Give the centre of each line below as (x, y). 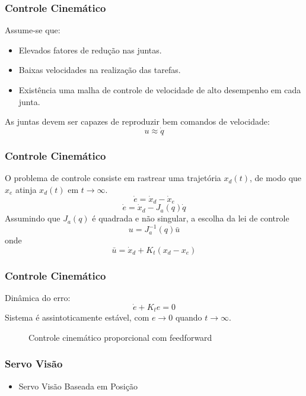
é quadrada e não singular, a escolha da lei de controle (191, 218)
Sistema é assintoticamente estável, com (77, 317)
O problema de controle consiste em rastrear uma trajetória (113, 178)
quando (189, 317)
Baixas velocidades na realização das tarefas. (100, 70)
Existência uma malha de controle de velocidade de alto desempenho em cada (160, 90)
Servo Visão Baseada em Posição (78, 386)
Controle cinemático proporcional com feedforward (120, 337)
